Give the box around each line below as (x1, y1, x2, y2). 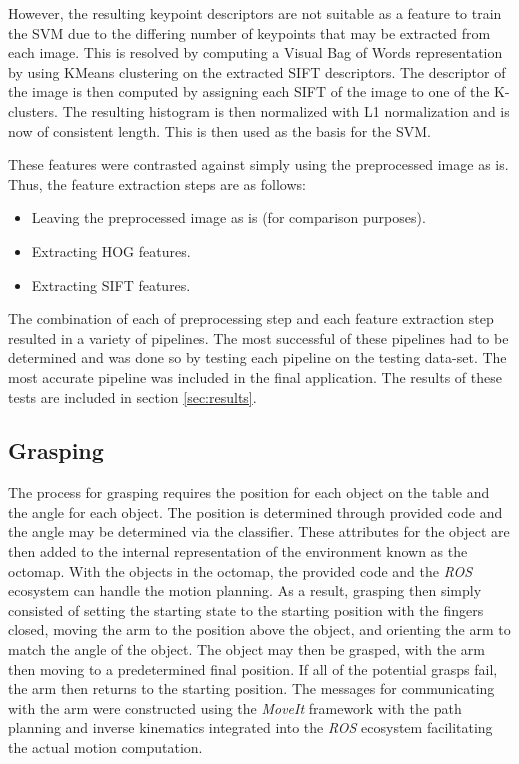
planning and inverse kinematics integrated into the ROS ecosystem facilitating (8, 717, 493, 738)
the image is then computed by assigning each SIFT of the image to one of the (8, 81, 490, 102)
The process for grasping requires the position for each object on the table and (8, 482, 490, 503)
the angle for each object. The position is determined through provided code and (8, 501, 503, 522)
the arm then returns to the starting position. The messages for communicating (8, 678, 495, 699)
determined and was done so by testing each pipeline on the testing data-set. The (8, 347, 507, 368)
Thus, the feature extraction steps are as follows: (8, 173, 306, 194)
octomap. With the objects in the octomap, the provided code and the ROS (8, 560, 473, 581)
